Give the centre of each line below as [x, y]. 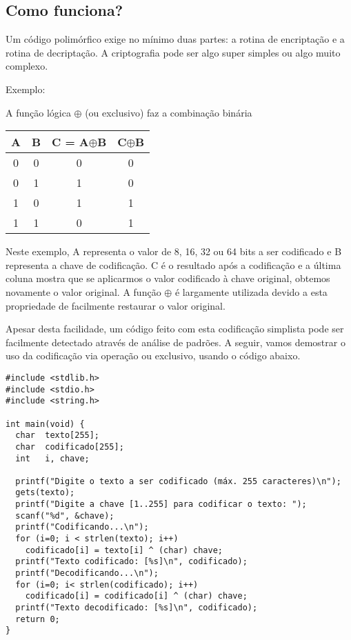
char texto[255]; [58, 436]
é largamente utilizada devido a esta [251, 291]
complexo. [27, 66]
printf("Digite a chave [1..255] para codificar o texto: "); [161, 504]
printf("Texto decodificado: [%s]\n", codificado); [137, 608]
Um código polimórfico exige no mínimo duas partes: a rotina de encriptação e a [175, 39]
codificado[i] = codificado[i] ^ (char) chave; [136, 596]
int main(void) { [45, 424]
